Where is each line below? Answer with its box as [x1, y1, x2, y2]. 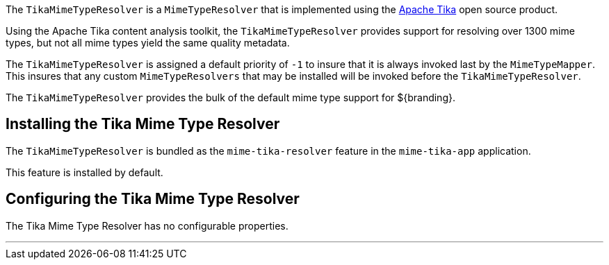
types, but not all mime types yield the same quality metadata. [6, 37, 290, 49]
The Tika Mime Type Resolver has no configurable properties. [6, 219, 289, 232]
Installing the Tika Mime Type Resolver [6, 115, 280, 133]
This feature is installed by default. [6, 166, 163, 178]
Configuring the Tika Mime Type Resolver [6, 190, 300, 208]
